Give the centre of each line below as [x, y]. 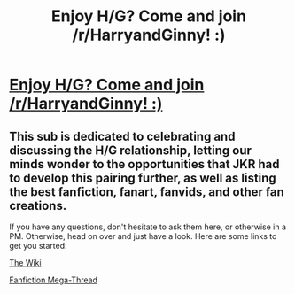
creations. [38, 205]
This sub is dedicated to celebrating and [122, 136]
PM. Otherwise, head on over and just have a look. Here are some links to [143, 236]
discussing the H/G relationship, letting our [131, 150]
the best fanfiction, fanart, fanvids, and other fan [147, 192]
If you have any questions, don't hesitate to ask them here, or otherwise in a [147, 227]
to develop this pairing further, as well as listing [143, 178]
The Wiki [25, 263]
